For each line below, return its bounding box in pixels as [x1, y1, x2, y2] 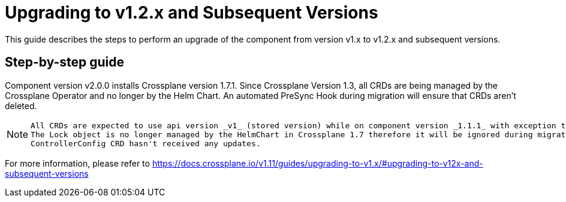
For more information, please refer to [5, 158, 150, 168]
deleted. [5, 100, 37, 111]
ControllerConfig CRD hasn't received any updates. [31, 138, 261, 148]
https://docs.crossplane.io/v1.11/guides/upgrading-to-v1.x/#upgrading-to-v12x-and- [152, 158, 483, 168]
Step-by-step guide [5, 55, 125, 70]
